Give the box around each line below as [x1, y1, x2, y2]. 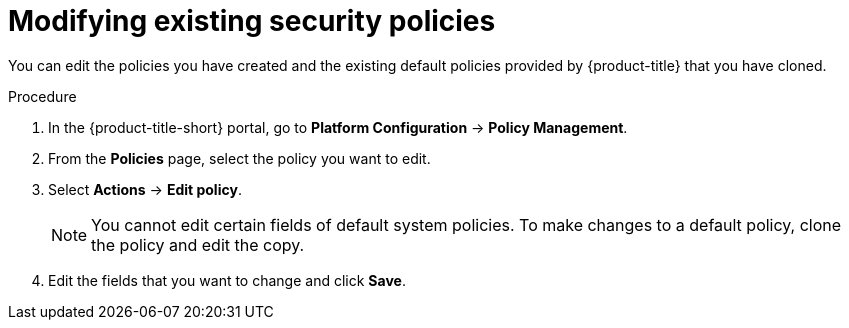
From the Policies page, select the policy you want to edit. [48, 149, 431, 167]
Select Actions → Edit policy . [48, 180, 242, 198]
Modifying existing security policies [8, 4, 496, 38]
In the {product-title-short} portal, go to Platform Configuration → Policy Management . [48, 118, 628, 136]
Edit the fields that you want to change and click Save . [48, 271, 406, 289]
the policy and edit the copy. [91, 234, 305, 255]
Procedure [8, 87, 77, 105]
